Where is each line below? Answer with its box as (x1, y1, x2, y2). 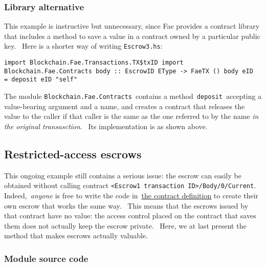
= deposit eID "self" (4, 76, 78, 84)
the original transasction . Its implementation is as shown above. (4, 120, 208, 131)
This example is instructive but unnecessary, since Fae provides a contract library (4, 21, 260, 31)
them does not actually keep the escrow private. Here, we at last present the (4, 220, 247, 231)
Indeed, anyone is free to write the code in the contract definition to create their (4, 190, 259, 200)
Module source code (4, 252, 88, 264)
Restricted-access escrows (4, 146, 142, 161)
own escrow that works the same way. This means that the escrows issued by (4, 200, 249, 211)
